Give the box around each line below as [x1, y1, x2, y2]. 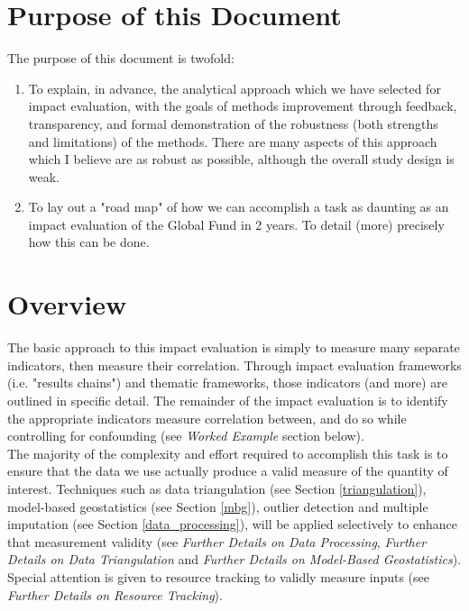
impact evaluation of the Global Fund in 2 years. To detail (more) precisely [28, 214, 445, 233]
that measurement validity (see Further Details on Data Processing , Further [7, 532, 427, 551]
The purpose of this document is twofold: [7, 49, 234, 68]
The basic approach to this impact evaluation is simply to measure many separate [7, 338, 460, 357]
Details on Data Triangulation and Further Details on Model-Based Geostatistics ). [7, 550, 462, 569]
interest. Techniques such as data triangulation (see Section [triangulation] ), [7, 479, 427, 497]
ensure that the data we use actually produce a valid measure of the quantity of [7, 461, 448, 480]
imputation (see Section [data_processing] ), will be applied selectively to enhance [7, 515, 457, 533]
